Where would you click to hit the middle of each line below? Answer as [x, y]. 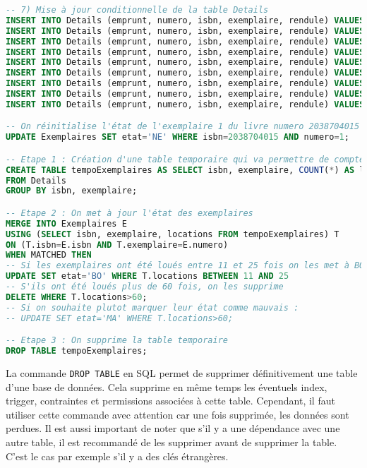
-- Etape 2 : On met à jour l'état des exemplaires [130, 213]
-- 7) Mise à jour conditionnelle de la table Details [137, 10]
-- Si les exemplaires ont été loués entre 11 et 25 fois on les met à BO [185, 266]
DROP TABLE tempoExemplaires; [77, 351]
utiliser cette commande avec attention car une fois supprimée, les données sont [178, 414]
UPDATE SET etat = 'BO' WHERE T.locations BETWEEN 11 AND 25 [148, 276]
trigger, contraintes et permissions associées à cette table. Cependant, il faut [170, 401]
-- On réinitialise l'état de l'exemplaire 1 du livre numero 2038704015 [183, 127]
